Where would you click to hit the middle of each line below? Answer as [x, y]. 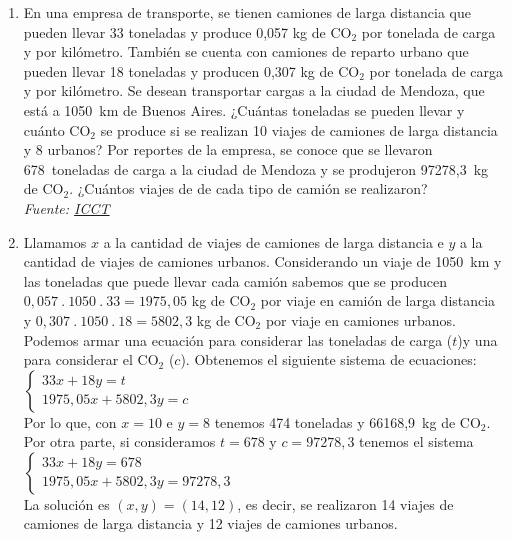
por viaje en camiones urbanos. [360, 319]
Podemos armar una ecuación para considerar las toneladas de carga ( [238, 339]
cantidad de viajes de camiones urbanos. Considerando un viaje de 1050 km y [262, 261]
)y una [477, 339]
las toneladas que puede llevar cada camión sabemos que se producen [235, 280]
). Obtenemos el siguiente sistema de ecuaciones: [328, 359]
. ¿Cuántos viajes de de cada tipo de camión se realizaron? [248, 188]
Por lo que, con [70, 421]
